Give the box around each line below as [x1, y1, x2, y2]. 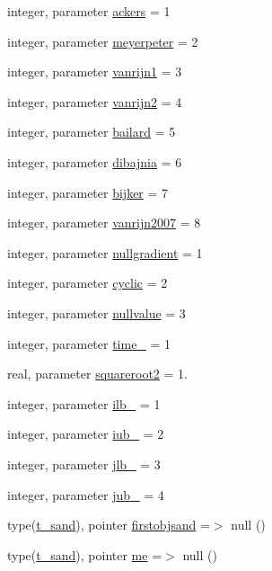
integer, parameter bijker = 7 [7, 183, 169, 201]
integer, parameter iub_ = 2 [7, 424, 164, 443]
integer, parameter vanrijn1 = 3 [7, 62, 182, 81]
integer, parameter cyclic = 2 [7, 273, 168, 292]
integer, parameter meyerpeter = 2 [7, 31, 198, 50]
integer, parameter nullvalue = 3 [7, 303, 186, 322]
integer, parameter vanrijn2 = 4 [7, 92, 182, 111]
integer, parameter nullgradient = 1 [7, 243, 203, 262]
